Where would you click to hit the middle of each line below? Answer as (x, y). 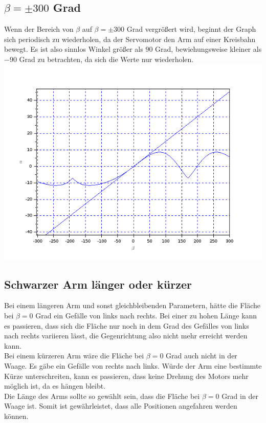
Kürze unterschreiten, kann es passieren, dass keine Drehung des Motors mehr (126, 376)
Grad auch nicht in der (202, 356)
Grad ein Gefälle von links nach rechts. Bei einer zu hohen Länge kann (146, 316)
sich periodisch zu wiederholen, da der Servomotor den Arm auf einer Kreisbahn (130, 39)
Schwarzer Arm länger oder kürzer (98, 284)
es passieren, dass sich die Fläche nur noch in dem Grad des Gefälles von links (127, 325)
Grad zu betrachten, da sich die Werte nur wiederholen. (106, 59)
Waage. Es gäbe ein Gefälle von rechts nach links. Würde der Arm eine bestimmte (133, 366)
